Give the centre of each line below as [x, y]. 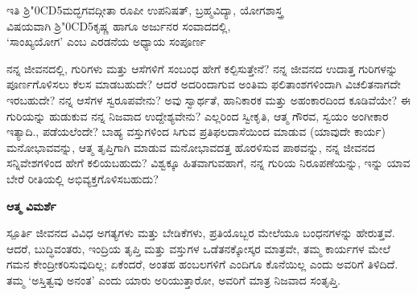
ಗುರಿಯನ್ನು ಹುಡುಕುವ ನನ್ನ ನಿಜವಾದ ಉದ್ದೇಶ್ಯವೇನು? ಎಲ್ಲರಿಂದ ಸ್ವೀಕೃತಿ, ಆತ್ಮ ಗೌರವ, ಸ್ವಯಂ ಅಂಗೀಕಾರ [198, 115]
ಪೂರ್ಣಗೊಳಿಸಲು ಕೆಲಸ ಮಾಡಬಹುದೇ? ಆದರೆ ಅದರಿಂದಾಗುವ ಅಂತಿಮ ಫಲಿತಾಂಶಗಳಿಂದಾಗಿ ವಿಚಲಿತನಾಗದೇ [204, 84]
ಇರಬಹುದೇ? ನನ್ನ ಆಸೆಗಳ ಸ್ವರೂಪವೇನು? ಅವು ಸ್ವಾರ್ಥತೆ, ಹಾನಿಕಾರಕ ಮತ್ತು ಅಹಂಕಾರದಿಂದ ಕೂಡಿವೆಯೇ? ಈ [208, 99]
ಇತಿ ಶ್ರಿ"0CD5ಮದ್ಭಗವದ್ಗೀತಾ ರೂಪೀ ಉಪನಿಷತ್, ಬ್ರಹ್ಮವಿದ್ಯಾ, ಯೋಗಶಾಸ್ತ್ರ [145, 10]
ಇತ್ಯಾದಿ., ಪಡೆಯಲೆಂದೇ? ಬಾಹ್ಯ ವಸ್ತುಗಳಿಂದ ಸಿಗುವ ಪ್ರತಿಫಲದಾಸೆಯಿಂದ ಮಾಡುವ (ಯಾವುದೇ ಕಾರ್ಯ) [196, 131]
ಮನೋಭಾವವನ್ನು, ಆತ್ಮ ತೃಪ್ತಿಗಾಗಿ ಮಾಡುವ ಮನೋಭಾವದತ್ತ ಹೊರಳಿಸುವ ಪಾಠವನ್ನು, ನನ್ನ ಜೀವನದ [191, 147]
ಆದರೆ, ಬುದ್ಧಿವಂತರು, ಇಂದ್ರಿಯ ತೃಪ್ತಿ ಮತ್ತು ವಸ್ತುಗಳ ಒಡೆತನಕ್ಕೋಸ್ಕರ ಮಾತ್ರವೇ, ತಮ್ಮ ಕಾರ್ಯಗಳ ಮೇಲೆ [198, 248]
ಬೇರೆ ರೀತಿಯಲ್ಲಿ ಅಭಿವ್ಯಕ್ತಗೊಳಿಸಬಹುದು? [83, 178]
